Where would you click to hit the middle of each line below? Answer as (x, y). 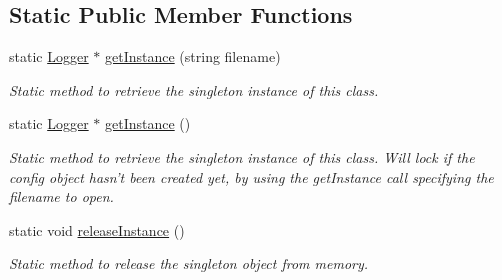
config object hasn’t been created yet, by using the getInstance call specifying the (251, 176)
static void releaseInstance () (97, 229)
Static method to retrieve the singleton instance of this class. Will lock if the (242, 156)
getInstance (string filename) (193, 56)
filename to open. (61, 196)
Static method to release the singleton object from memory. (189, 263)
